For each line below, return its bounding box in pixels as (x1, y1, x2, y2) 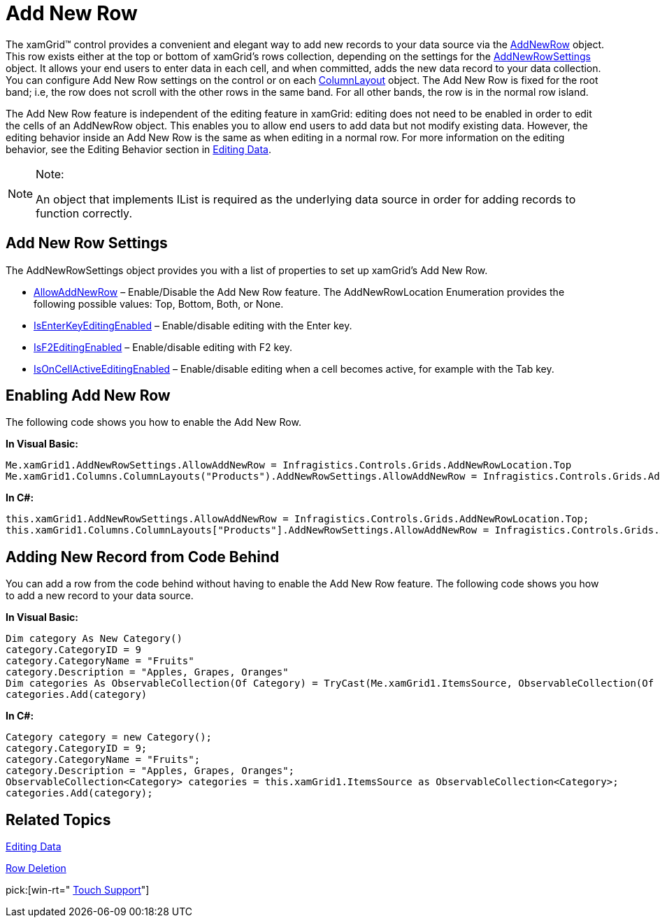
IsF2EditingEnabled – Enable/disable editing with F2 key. (34, 341, 293, 353)
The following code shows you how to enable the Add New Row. (6, 416, 301, 429)
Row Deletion (6, 862, 66, 875)
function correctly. (36, 206, 133, 220)
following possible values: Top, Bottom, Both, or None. (34, 297, 284, 310)
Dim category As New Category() (6, 633, 182, 645)
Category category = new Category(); (6, 731, 213, 743)
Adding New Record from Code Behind (6, 548, 280, 566)
